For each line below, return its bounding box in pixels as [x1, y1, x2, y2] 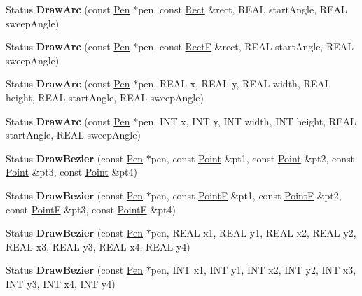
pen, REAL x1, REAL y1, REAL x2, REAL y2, [151, 225, 356, 240]
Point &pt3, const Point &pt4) [6, 164, 137, 179]
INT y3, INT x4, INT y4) [6, 276, 116, 290]
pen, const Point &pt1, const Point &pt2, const [151, 150, 355, 165]
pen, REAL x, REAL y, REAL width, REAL [138, 76, 331, 91]
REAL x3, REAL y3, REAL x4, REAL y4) [6, 239, 190, 253]
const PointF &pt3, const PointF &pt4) [6, 202, 176, 216]
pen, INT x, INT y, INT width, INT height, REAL [138, 113, 356, 128]
